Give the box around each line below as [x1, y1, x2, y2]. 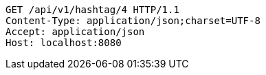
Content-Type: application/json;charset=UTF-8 [5, 15, 261, 26]
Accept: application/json [5, 26, 145, 37]
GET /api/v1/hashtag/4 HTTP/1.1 [5, 4, 179, 15]
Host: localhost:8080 [5, 37, 122, 48]
